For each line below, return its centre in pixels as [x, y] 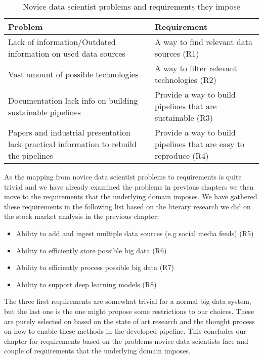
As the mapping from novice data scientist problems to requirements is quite [123, 176]
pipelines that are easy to [200, 144]
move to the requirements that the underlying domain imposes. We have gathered [131, 196]
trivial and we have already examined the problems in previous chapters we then [129, 186]
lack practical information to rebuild [72, 144]
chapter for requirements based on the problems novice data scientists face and [126, 341]
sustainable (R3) [184, 118]
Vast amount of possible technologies [73, 74]
